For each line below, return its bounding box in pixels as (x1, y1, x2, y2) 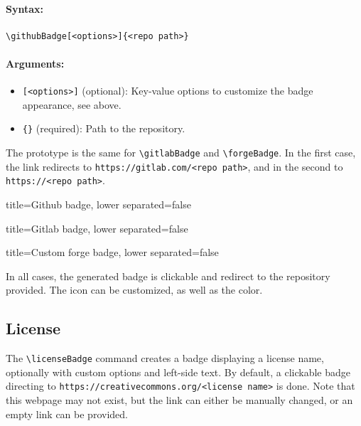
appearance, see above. (22, 97, 122, 112)
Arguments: (6, 55, 65, 70)
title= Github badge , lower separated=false (6, 197, 191, 212)
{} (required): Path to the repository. (22, 121, 185, 136)
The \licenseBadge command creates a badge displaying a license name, (6, 351, 324, 366)
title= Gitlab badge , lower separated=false (6, 220, 188, 235)
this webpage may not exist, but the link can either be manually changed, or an (6, 393, 353, 408)
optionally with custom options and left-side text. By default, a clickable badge (6, 364, 351, 379)
